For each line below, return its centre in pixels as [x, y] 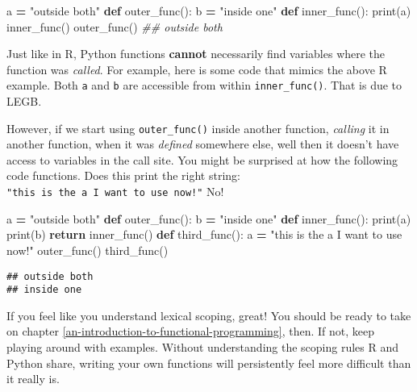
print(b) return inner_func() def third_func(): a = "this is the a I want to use [204, 234]
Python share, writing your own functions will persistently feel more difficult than [209, 363]
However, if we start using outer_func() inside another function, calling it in [198, 128]
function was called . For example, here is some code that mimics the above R [197, 69]
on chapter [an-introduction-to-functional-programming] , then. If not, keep [191, 331]
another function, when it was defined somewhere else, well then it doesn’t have [203, 144]
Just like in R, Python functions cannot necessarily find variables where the [196, 54]
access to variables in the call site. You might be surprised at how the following [202, 159]
